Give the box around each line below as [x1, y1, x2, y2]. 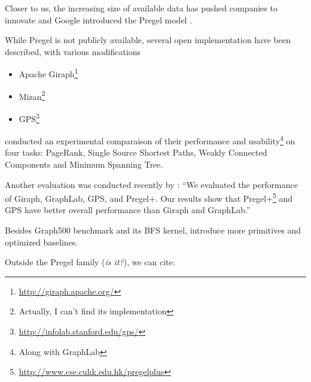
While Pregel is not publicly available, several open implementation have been [5, 34, 291, 46]
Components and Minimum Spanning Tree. [5, 157, 163, 170]
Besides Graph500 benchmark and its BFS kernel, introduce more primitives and [5, 224, 301, 236]
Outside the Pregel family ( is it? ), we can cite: [5, 256, 175, 268]
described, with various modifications [5, 45, 141, 57]
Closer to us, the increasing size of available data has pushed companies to [5, 2, 278, 14]
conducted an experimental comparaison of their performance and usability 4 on [5, 133, 295, 147]
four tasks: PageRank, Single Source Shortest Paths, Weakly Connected [5, 146, 267, 159]
